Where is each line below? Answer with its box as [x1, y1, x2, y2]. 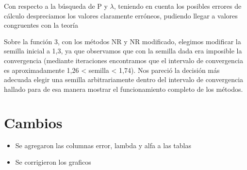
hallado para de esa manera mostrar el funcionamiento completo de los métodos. [4, 84, 243, 94]
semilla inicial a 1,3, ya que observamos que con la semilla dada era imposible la [4, 46, 242, 56]
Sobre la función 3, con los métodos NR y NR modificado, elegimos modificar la [4, 36, 241, 46]
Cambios [4, 112, 63, 132]
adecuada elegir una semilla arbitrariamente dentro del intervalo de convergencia [4, 74, 244, 85]
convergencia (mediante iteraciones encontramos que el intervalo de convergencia [4, 55, 244, 65]
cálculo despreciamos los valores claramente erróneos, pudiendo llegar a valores [4, 10, 238, 20]
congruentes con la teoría [4, 20, 78, 30]
